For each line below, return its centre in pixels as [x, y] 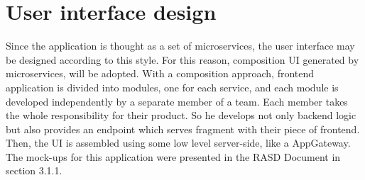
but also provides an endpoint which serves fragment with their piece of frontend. [183, 129]
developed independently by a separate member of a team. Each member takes [177, 101]
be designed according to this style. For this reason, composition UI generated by [182, 59]
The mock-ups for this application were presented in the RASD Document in [173, 156]
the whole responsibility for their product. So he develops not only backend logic [181, 115]
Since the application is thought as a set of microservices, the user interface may [180, 46]
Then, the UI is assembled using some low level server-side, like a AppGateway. [178, 143]
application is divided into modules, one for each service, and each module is [172, 87]
